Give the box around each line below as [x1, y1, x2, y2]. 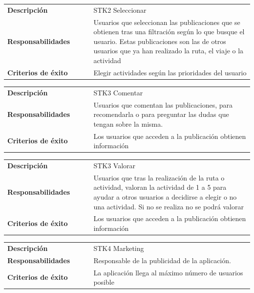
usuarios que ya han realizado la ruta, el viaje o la [93, 45, 244, 56]
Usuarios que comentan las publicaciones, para [93, 99, 233, 110]
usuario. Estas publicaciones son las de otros [93, 36, 226, 46]
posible [93, 277, 114, 287]
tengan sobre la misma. [93, 118, 163, 129]
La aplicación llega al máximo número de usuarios [93, 267, 243, 277]
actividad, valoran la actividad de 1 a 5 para [93, 182, 227, 192]
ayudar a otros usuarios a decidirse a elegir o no [93, 192, 237, 202]
